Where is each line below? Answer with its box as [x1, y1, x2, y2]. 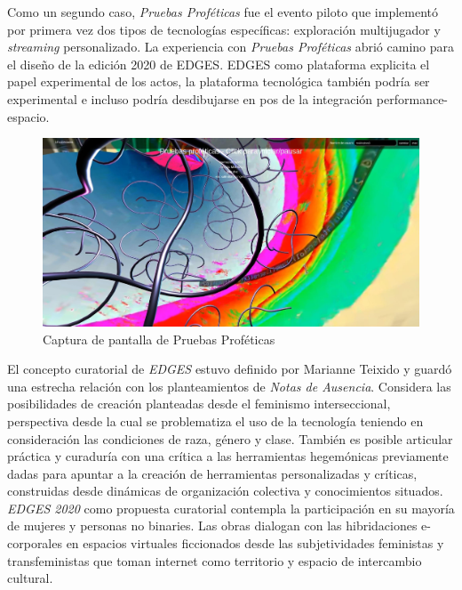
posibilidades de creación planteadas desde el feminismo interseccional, [7, 394, 391, 413]
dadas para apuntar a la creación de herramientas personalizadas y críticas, [7, 464, 418, 482]
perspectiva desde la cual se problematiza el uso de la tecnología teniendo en [7, 411, 424, 430]
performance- [376, 89, 449, 108]
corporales [7, 534, 62, 553]
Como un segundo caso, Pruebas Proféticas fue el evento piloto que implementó [7, 3, 439, 20]
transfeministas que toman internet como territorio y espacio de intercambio [7, 551, 422, 570]
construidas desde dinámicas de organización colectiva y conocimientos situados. [7, 481, 443, 500]
